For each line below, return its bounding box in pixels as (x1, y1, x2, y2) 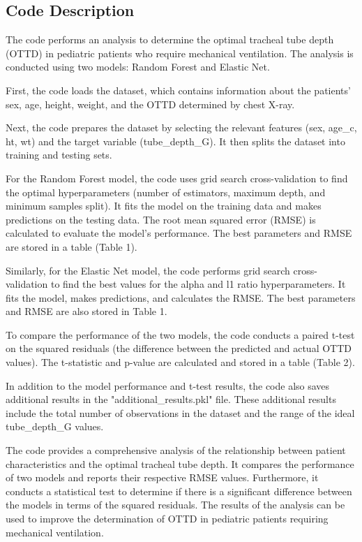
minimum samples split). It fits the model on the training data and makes (6, 198, 322, 213)
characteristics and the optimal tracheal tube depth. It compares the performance (6, 456, 354, 471)
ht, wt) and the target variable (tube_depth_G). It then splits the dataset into (6, 133, 345, 148)
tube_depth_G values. (6, 419, 104, 434)
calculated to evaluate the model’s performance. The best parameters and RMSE (6, 226, 352, 240)
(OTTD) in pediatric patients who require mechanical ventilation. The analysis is (6, 45, 354, 60)
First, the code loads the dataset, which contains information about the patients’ (6, 82, 351, 97)
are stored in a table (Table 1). (6, 239, 137, 254)
